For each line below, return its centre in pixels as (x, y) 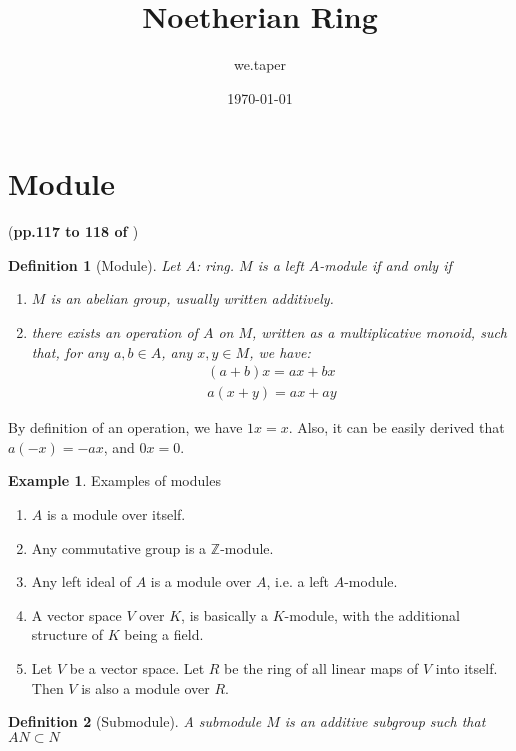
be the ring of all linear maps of (321, 668)
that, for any (70, 351)
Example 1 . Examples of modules (114, 480)
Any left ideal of (81, 581)
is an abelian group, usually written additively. (192, 298)
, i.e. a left (298, 581)
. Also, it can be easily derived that (396, 427)
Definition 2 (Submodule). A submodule (135, 721)
